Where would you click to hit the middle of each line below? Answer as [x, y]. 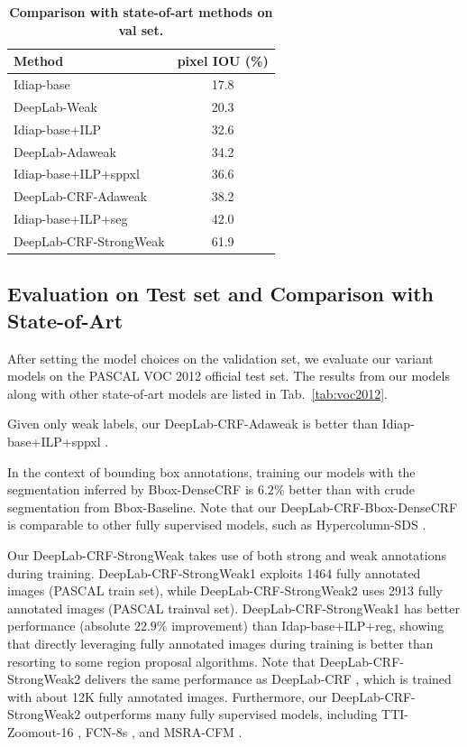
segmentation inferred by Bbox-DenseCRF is [131, 489]
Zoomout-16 [41, 731]
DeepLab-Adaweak [65, 151]
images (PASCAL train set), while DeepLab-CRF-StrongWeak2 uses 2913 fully [225, 590]
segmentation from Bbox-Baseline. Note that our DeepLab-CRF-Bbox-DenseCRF [233, 507]
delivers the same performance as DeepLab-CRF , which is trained [268, 679]
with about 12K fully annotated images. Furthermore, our [167, 696]
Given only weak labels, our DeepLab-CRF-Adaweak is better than [192, 424]
